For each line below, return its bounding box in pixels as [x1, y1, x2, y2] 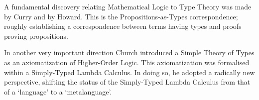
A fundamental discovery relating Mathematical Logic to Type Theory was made [4, 1, 252, 11]
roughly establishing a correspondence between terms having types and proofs [4, 21, 242, 31]
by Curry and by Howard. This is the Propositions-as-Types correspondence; [4, 11, 238, 21]
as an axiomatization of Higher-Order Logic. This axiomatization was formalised [4, 57, 250, 67]
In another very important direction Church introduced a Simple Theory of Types [4, 47, 255, 58]
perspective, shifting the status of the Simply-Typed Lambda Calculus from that [4, 77, 251, 87]
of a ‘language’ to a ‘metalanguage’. [4, 86, 112, 97]
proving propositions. [4, 30, 68, 41]
